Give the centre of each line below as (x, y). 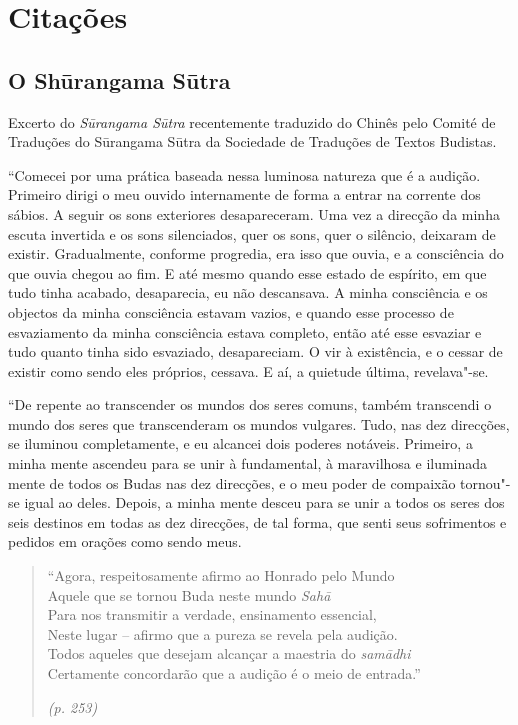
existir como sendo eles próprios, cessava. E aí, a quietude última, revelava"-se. (248, 370)
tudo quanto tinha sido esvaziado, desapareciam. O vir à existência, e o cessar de (255, 351)
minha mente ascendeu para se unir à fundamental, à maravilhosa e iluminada (248, 463)
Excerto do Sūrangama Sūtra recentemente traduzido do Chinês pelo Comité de (252, 121)
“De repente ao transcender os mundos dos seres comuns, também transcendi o (250, 404)
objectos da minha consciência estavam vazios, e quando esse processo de (231, 311)
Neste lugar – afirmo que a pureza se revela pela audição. (222, 633)
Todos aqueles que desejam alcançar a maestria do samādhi (229, 653)
